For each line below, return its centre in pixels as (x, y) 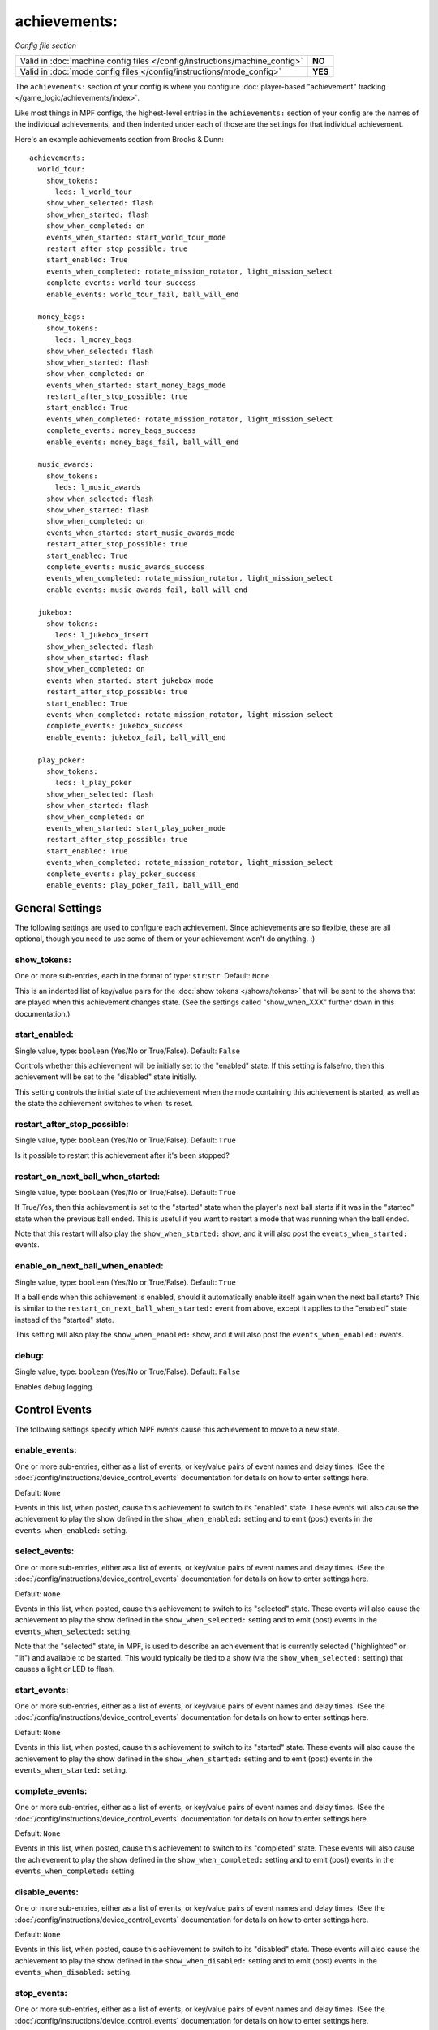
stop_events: (41, 1993)
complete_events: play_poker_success (121, 874)
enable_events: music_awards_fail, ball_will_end (146, 590)
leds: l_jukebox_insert (102, 635)
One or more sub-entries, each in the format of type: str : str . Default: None (142, 976)
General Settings (58, 908)
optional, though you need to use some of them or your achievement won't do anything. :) (165, 939)
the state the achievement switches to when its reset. (104, 1104)
